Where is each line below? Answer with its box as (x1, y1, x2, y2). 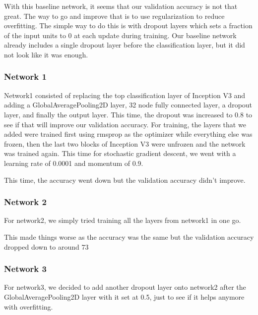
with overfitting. (4, 301, 53, 312)
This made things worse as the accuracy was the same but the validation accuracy (4, 231, 254, 242)
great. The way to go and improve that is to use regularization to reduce (4, 10, 225, 21)
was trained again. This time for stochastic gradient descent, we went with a (4, 148, 236, 158)
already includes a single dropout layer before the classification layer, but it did (4, 40, 245, 50)
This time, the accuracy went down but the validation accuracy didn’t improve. (4, 174, 246, 185)
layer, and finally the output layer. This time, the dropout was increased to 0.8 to (4, 109, 253, 119)
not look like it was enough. (4, 49, 88, 59)
